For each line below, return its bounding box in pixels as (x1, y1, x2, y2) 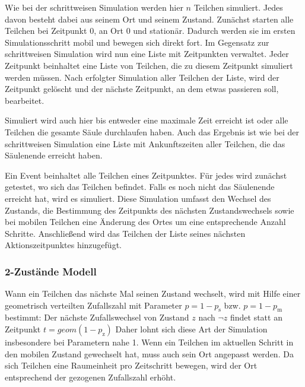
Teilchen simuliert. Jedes (193, 1, 283, 13)
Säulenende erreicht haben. (5, 149, 103, 161)
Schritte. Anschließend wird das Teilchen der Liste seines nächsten (5, 227, 246, 239)
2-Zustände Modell (5, 264, 97, 278)
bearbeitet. (5, 94, 45, 106)
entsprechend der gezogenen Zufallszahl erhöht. (5, 370, 176, 383)
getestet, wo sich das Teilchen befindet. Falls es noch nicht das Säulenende (5, 180, 275, 193)
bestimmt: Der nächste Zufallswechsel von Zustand (5, 311, 189, 323)
